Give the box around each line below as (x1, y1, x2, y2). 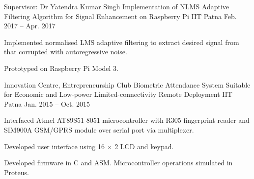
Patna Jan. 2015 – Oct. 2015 (4, 98, 90, 109)
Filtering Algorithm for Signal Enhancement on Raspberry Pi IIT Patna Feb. (4, 11, 237, 21)
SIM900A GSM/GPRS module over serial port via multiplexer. (4, 124, 194, 134)
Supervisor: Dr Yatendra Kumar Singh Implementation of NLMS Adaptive (4, 1, 229, 11)
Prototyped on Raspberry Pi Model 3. (4, 63, 118, 73)
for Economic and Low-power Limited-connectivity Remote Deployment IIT (4, 89, 232, 99)
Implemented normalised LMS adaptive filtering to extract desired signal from (4, 37, 239, 47)
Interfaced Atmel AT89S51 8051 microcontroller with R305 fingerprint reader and (4, 115, 250, 125)
